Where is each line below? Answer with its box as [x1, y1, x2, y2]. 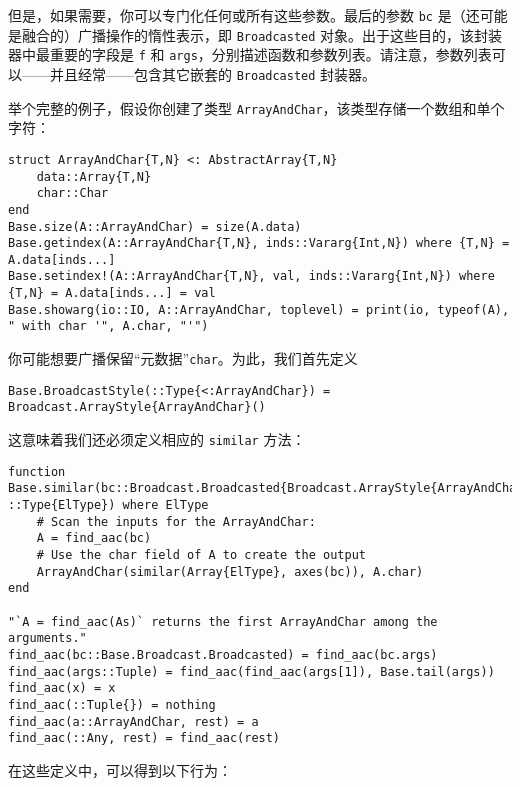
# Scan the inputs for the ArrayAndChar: [36, 514, 316, 529]
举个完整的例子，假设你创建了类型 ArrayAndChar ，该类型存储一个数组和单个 [8, 97, 505, 118]
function [8, 464, 66, 479]
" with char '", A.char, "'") [8, 319, 209, 334]
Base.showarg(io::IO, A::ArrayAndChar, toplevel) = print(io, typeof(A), [8, 302, 510, 317]
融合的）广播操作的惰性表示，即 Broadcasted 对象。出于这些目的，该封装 [21, 24, 503, 45]
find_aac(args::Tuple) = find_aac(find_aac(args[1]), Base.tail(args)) [8, 664, 495, 679]
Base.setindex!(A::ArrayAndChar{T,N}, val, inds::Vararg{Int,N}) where [8, 269, 495, 284]
